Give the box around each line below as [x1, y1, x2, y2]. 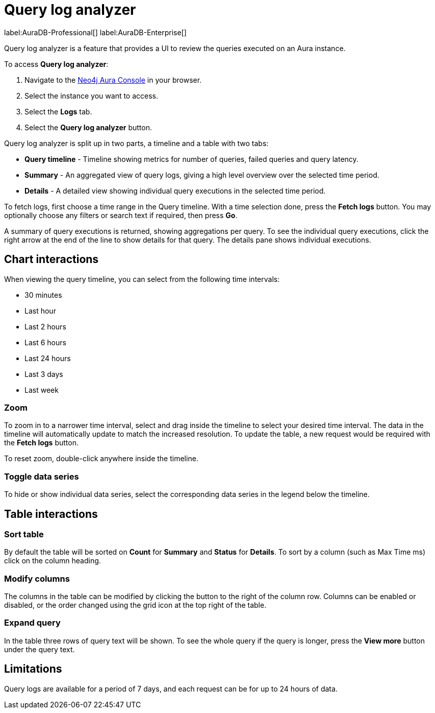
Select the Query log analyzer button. [24, 123, 152, 132]
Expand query [4, 617, 61, 628]
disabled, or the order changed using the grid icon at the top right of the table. [4, 601, 267, 610]
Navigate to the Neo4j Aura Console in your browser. [24, 75, 202, 84]
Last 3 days [24, 369, 63, 378]
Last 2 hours [24, 322, 66, 331]
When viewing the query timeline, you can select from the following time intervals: [4, 274, 280, 283]
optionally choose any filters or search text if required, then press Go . [4, 210, 238, 220]
